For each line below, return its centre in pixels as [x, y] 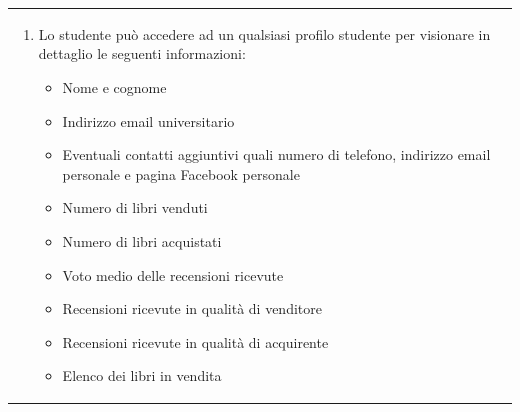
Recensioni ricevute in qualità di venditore [192, 308]
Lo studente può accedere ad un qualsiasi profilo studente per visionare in [264, 33]
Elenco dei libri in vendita [142, 375]
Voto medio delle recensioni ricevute [173, 274]
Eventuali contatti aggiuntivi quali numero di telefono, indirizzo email [276, 154]
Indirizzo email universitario [148, 120]
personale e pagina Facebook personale [181, 173]
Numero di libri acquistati [142, 240]
